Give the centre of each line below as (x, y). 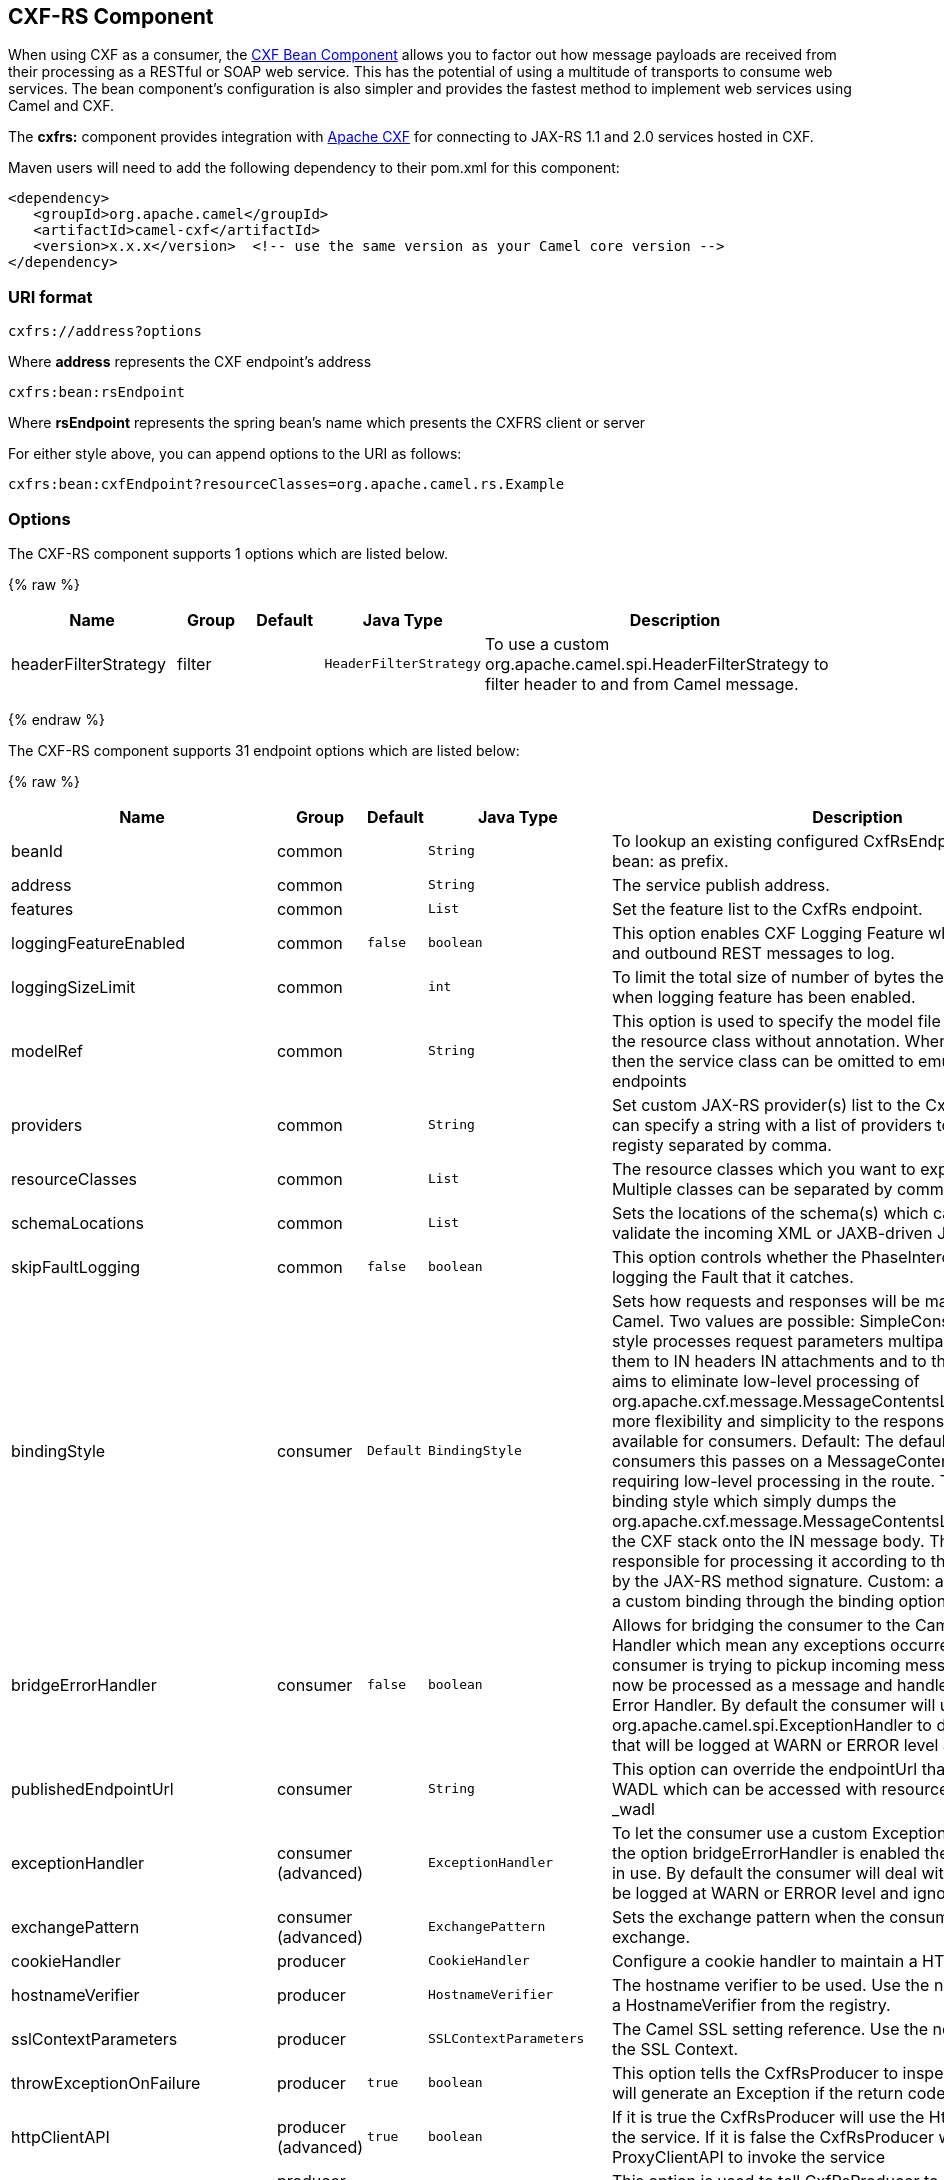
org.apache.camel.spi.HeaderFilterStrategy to (657, 663)
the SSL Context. (675, 2048)
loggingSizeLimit (73, 986)
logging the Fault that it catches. (732, 1276)
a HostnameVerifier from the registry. (751, 2004)
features (42, 908)
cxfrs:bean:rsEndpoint (97, 392)
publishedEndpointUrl (92, 1788)
